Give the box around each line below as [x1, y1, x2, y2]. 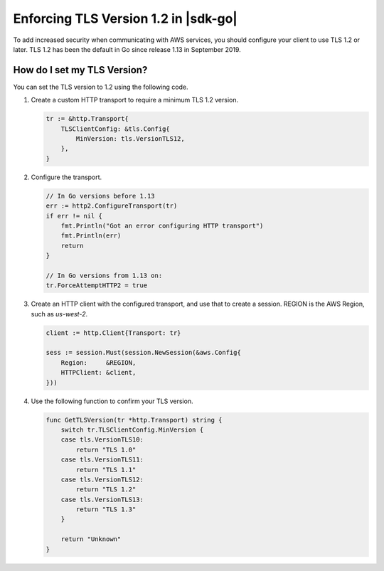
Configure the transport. [31, 173, 102, 181]
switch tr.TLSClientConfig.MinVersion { [60, 425, 204, 434]
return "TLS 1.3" [75, 506, 137, 513]
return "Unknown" [60, 535, 122, 543]
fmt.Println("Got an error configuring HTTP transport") [60, 221, 264, 230]
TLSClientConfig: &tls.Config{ [60, 124, 170, 133]
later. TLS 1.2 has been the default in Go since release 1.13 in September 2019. [13, 45, 241, 53]
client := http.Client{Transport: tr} [46, 329, 181, 337]
